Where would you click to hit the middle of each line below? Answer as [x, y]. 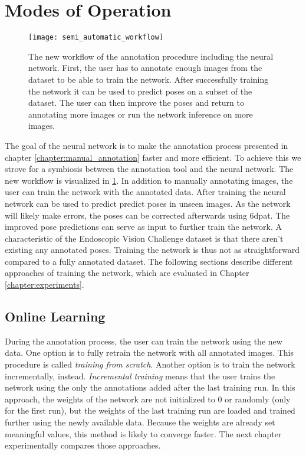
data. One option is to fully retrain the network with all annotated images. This [149, 352]
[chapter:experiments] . [45, 285]
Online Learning [55, 316]
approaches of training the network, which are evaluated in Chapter [127, 273]
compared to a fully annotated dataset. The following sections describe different [149, 261]
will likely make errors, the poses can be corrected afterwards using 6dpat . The [147, 215]
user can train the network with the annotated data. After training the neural [145, 192]
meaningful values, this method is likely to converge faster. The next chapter [143, 433]
